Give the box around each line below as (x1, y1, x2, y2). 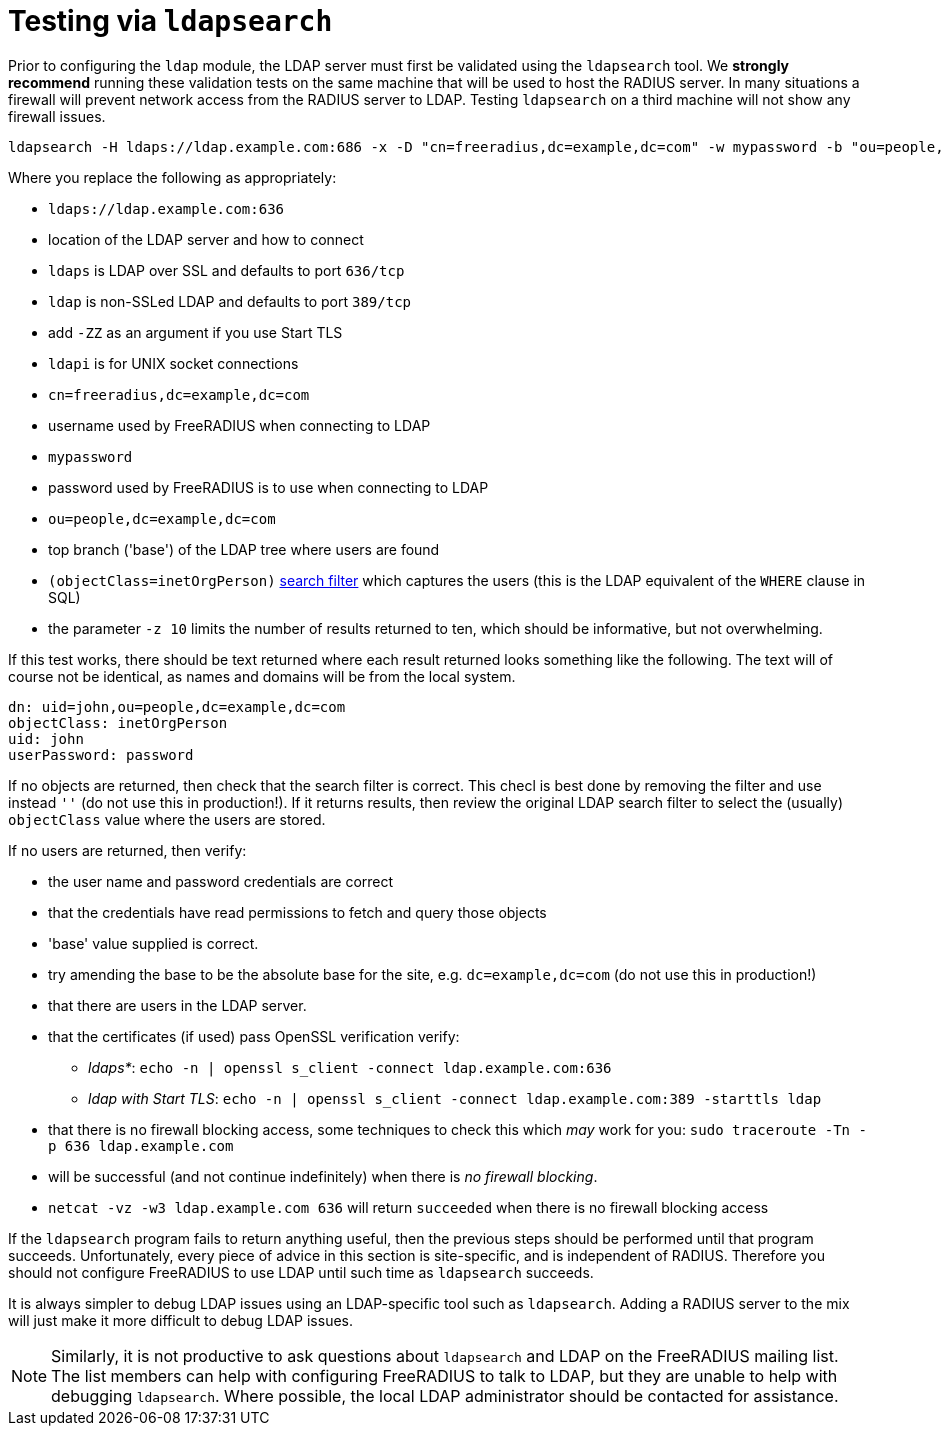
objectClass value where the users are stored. (8, 810, 326, 828)
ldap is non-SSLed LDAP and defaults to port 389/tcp (48, 292, 411, 310)
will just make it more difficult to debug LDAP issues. (8, 1311, 353, 1329)
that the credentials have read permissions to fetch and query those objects (48, 903, 547, 921)
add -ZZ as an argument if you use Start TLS (48, 323, 343, 341)
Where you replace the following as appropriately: (8, 168, 337, 186)
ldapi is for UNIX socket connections (48, 354, 299, 372)
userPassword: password (8, 746, 194, 763)
